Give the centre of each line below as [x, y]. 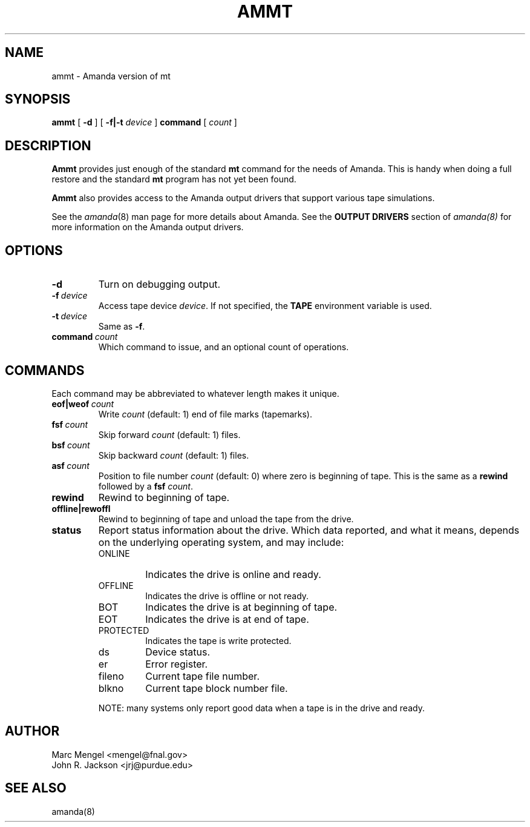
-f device [70, 296]
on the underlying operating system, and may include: [221, 542]
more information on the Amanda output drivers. [148, 227]
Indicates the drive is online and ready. [233, 574]
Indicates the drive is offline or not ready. [227, 596]
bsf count [71, 445]
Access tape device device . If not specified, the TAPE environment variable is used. [265, 306]
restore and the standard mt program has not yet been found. [174, 179]
